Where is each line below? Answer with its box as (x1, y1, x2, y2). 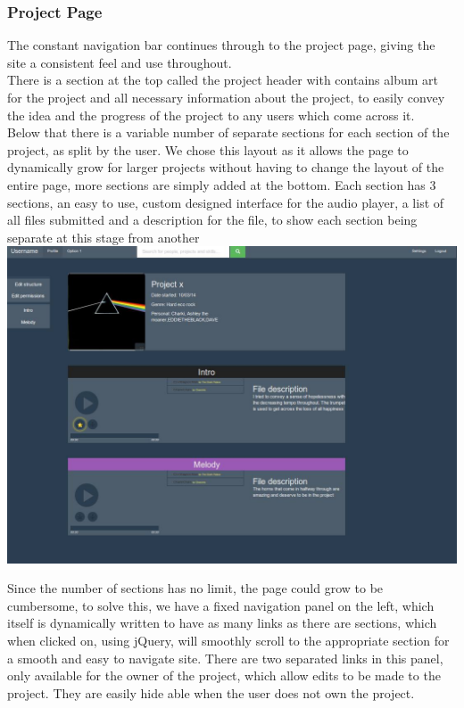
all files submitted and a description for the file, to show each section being (7, 210, 418, 229)
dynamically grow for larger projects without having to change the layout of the (7, 158, 444, 177)
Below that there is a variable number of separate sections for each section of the (7, 123, 450, 142)
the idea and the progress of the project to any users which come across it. (7, 105, 415, 124)
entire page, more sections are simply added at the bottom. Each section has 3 (7, 175, 436, 193)
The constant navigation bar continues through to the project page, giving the (7, 36, 435, 54)
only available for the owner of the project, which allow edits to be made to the (7, 666, 441, 685)
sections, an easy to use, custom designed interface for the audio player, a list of (7, 193, 444, 211)
